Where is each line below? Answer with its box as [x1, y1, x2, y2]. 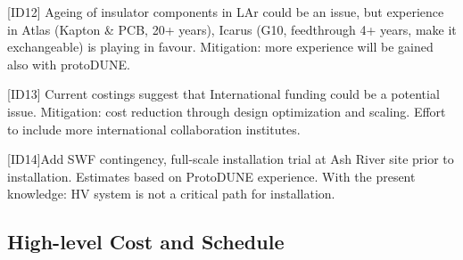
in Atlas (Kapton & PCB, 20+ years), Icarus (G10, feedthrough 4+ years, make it [7, 20, 457, 38]
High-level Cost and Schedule [7, 228, 285, 256]
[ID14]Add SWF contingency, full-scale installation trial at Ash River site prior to [7, 150, 454, 168]
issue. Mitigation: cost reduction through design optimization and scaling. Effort [7, 102, 446, 120]
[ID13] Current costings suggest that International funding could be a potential [7, 85, 440, 103]
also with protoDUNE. [7, 54, 130, 73]
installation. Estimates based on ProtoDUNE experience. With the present [7, 167, 416, 185]
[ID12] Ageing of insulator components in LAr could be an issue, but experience [7, 3, 444, 20]
